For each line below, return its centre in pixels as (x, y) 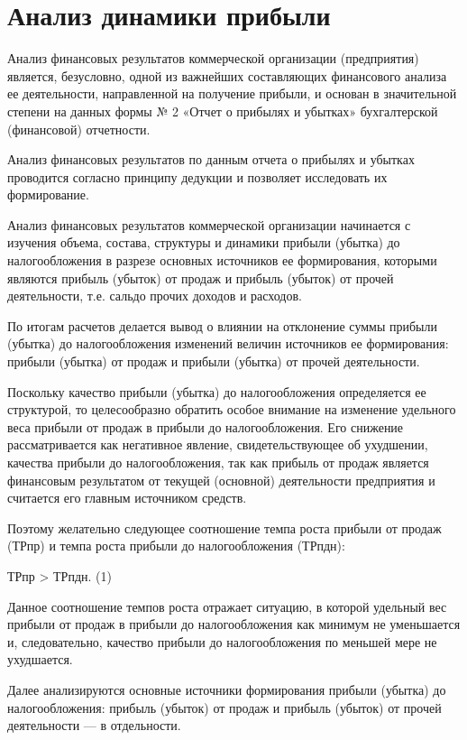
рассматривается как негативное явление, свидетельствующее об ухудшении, (218, 444)
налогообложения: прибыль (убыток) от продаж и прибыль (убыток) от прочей (224, 707)
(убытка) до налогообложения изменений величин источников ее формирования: (228, 343)
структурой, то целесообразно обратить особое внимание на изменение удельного (232, 409)
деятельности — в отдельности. (94, 725)
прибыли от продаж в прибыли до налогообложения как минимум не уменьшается (234, 624)
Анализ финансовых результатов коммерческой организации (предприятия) (213, 58)
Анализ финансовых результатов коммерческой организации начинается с (209, 224)
